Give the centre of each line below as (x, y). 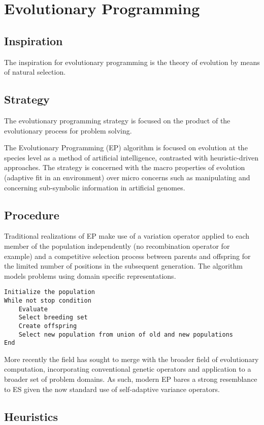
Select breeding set (53, 318)
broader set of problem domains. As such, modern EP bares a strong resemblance (131, 379)
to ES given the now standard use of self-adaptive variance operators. (112, 389)
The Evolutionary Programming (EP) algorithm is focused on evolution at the (126, 148)
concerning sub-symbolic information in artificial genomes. (95, 187)
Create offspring (48, 326)
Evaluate (33, 309)
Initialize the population (49, 292)
